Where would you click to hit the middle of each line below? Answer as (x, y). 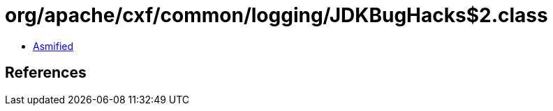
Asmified (53, 46)
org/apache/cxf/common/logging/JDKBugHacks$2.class (276, 15)
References (46, 73)
